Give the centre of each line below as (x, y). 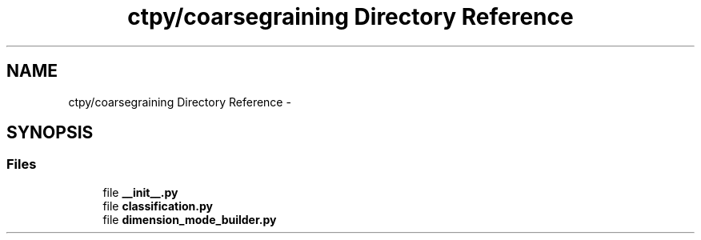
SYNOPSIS (50, 133)
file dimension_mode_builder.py (190, 219)
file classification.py (158, 206)
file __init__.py (140, 192)
